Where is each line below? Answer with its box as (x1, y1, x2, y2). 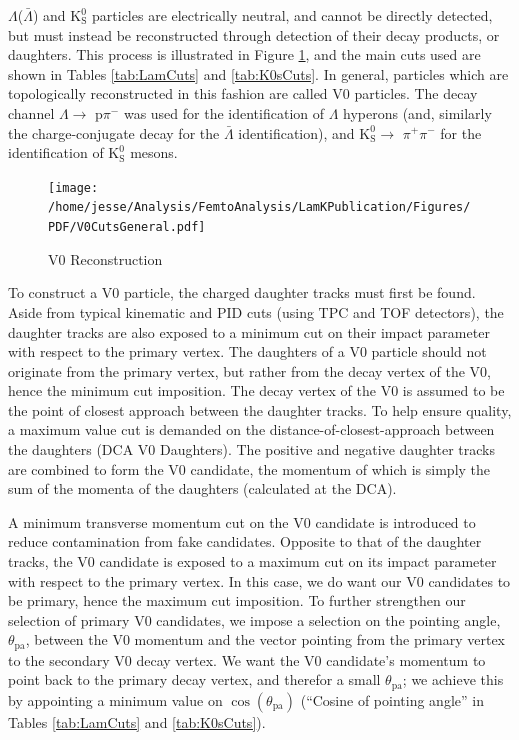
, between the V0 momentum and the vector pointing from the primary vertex (25, 629, 506, 650)
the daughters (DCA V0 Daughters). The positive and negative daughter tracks (8, 439, 495, 460)
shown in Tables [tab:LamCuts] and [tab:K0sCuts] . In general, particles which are (8, 63, 509, 84)
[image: (48, 180, 99, 195)
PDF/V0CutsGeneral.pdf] (48, 220, 206, 235)
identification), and (238, 122, 355, 143)
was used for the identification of (123, 102, 324, 123)
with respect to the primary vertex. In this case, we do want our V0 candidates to (8, 570, 511, 591)
